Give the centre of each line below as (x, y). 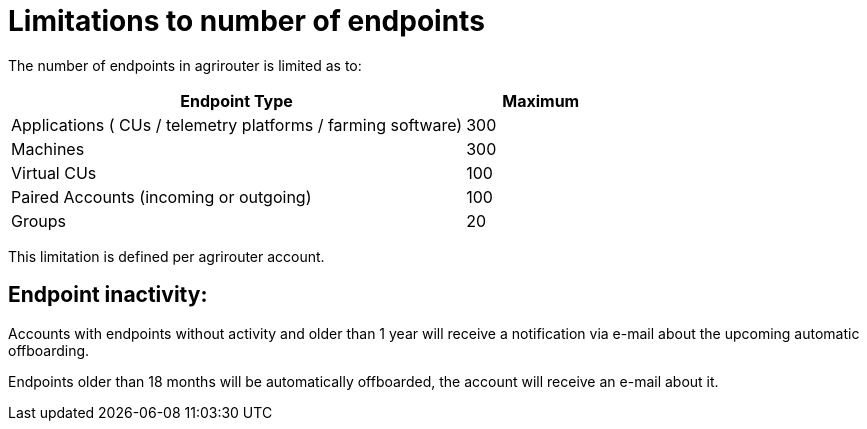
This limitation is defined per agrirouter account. (166, 256)
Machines (48, 148)
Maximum (541, 100)
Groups (38, 220)
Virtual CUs (54, 172)
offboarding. (49, 350)
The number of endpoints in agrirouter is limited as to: (185, 65)
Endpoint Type (236, 100)
